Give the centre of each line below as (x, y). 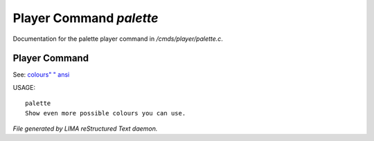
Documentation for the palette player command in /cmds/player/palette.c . (118, 39)
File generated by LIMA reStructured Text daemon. (85, 129)
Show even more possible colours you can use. (106, 113)
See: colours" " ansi (41, 75)
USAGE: (24, 87)
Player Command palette (86, 18)
